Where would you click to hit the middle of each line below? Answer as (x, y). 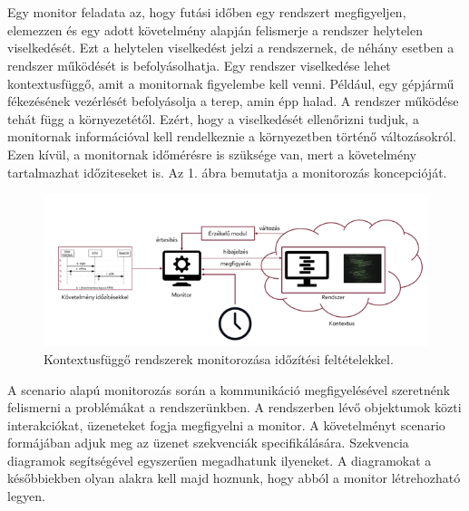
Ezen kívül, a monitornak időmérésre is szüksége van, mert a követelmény (212, 154)
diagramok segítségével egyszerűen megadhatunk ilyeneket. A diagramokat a (220, 460)
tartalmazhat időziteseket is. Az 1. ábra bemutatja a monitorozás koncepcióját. (227, 172)
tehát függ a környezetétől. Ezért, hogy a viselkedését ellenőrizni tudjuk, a (213, 118)
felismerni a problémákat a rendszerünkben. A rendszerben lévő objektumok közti (234, 407)
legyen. (26, 496)
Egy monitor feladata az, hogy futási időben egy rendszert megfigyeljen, (207, 12)
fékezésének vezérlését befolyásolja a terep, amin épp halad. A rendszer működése (233, 101)
